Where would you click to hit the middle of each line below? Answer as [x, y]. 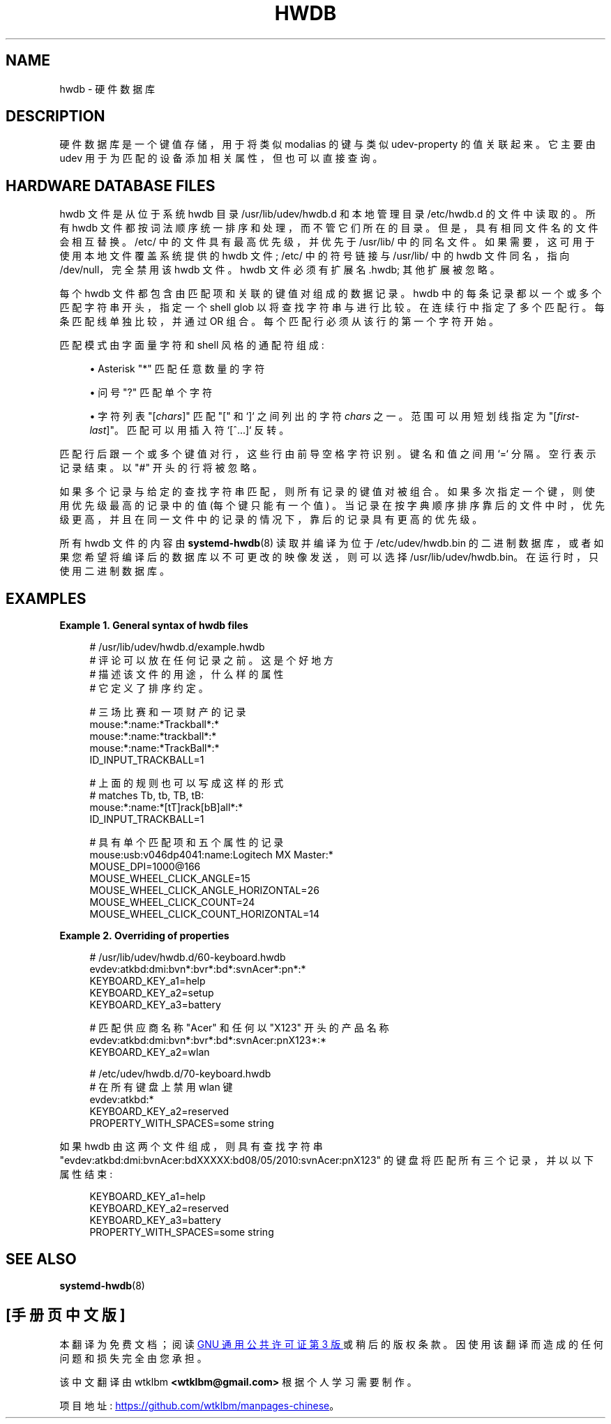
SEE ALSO [41, 1259]
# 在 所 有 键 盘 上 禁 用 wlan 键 [161, 1087]
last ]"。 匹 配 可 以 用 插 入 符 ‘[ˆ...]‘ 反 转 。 [189, 430]
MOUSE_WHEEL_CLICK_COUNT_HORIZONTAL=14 [204, 914]
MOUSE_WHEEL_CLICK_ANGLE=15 [170, 879]
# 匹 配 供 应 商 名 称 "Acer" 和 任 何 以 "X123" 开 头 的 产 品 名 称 [239, 1028]
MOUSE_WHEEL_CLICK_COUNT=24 [172, 902]
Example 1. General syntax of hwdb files [154, 626]
